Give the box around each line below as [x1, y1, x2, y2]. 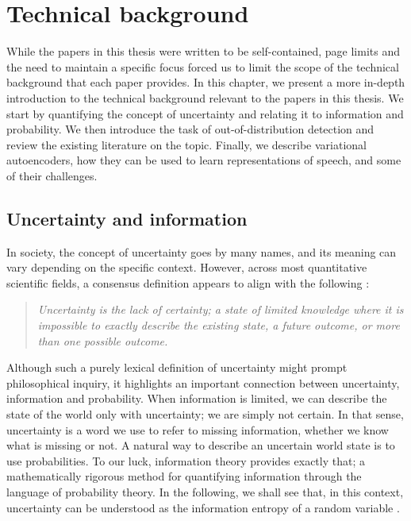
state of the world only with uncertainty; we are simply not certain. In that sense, [6, 406, 404, 423]
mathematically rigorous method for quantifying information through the [6, 468, 362, 484]
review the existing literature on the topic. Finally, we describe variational [6, 136, 367, 152]
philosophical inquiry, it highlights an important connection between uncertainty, [6, 374, 400, 391]
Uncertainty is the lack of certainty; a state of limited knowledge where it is [37, 301, 404, 318]
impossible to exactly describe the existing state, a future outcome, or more [37, 317, 400, 334]
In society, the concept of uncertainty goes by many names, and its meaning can [6, 243, 397, 260]
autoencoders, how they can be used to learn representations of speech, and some [6, 152, 401, 168]
